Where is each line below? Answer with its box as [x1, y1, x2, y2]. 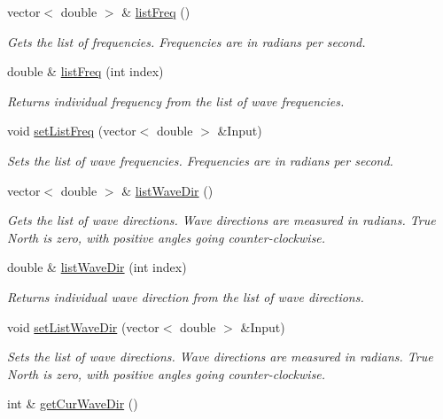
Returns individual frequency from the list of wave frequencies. [7, 91, 345, 110]
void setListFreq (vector [7, 121, 136, 140]
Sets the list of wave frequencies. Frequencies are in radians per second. [7, 151, 393, 169]
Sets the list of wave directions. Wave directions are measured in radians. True [7, 347, 433, 366]
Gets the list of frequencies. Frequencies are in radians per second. [7, 32, 366, 50]
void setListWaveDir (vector [7, 317, 159, 336]
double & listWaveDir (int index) [7, 258, 187, 276]
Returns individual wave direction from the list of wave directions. [7, 287, 364, 306]
